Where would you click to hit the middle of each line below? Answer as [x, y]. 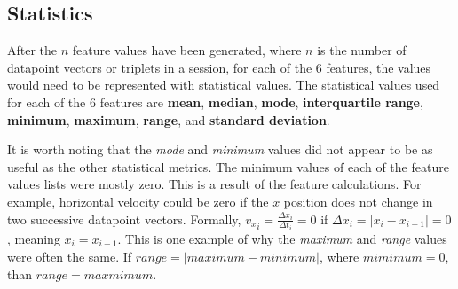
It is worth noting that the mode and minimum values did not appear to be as [220, 149]
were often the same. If [70, 257]
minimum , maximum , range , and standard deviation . [169, 119]
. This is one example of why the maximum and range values [282, 239]
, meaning [34, 239]
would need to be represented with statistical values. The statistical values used [224, 85]
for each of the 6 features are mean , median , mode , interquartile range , [215, 102]
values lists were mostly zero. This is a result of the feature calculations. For [214, 184]
